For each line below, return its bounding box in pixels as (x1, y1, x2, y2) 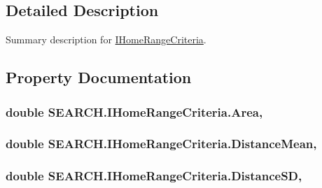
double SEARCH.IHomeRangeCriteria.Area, (6, 103, 263, 120)
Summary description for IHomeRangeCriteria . (6, 32, 206, 47)
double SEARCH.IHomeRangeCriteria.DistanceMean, (6, 135, 317, 152)
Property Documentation (6, 66, 192, 88)
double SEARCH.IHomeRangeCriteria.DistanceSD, (6, 167, 302, 185)
